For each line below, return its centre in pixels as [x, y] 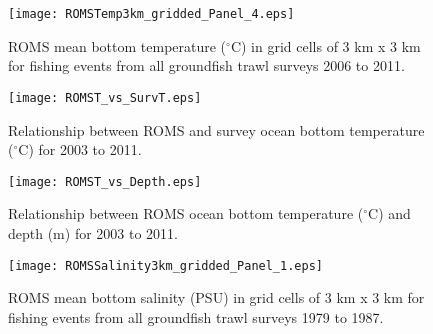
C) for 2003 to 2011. [80, 149]
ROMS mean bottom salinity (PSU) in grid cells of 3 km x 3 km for [216, 297]
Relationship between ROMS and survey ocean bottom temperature [216, 129]
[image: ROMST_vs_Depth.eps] [105, 181]
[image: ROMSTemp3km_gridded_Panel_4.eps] [151, 14]
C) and [389, 213]
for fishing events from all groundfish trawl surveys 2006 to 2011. [206, 65]
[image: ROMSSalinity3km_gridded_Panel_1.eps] [165, 265]
